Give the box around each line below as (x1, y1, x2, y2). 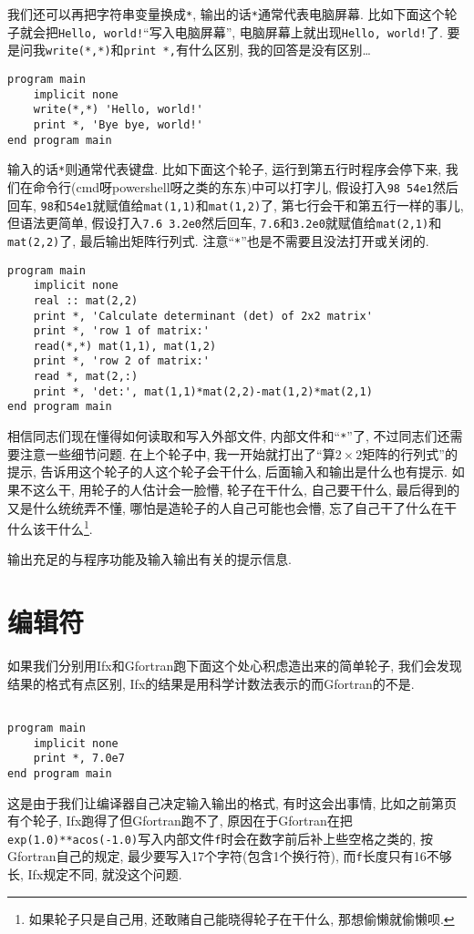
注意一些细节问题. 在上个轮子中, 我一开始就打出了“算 (19, 444, 335, 463)
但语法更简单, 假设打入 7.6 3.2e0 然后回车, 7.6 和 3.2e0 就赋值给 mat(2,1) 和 (7, 213, 442, 232)
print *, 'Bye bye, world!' (33, 118, 203, 131)
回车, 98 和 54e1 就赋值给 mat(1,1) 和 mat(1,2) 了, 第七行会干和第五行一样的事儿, (7, 195, 464, 214)
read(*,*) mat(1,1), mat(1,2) (33, 339, 217, 353)
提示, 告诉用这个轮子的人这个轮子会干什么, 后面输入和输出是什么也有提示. (7, 462, 448, 481)
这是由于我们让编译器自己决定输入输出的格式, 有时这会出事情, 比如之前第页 (7, 793, 458, 812)
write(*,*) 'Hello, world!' (33, 103, 203, 117)
